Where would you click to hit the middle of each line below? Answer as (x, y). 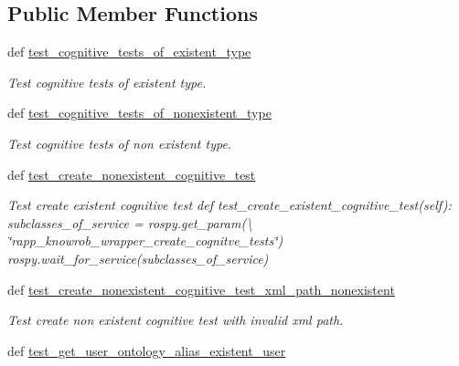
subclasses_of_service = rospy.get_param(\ (130, 222)
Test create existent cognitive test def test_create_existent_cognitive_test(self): (229, 205)
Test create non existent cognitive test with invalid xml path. (176, 320)
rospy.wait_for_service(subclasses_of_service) (138, 258)
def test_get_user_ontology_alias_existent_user (147, 350)
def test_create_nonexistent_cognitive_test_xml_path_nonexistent (201, 289)
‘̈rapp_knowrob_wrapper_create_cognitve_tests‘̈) (145, 241)
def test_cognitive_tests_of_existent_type (129, 52)
